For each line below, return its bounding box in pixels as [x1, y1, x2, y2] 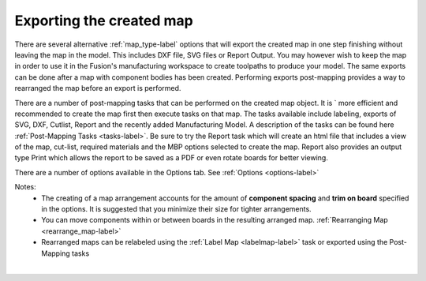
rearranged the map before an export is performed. [14, 84, 181, 93]
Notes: [14, 182, 36, 192]
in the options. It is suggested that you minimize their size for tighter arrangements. [41, 204, 312, 214]
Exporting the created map [14, 12, 193, 29]
